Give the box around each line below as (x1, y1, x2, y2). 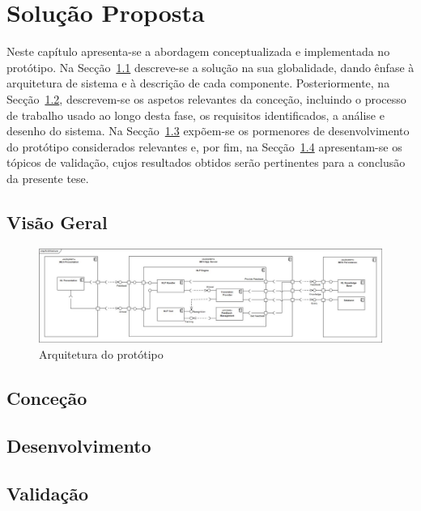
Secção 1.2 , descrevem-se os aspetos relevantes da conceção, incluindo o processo (6, 90, 406, 107)
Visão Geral (6, 209, 108, 234)
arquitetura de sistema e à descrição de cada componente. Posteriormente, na (6, 75, 390, 92)
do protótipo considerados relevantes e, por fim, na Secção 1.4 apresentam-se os (6, 138, 402, 155)
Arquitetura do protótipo (39, 346, 164, 363)
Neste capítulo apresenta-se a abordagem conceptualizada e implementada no (6, 43, 390, 60)
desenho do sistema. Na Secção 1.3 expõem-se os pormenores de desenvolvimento (6, 122, 410, 139)
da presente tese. (6, 169, 89, 186)
